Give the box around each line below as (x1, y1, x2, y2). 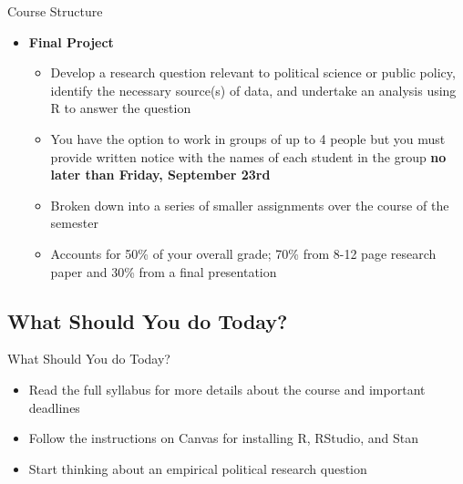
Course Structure (7, 2, 103, 20)
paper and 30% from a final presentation (50, 262, 277, 281)
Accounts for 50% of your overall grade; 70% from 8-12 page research (50, 243, 437, 263)
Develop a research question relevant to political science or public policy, (50, 63, 456, 82)
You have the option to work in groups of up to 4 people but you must (50, 129, 446, 148)
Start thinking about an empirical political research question (28, 458, 367, 478)
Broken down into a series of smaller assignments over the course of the (50, 195, 449, 214)
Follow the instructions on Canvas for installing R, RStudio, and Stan (28, 428, 419, 448)
